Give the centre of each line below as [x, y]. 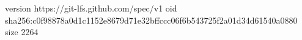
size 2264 [22, 32]
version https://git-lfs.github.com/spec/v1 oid [91, 8]
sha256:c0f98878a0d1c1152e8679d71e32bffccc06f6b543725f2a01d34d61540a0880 [151, 20]
